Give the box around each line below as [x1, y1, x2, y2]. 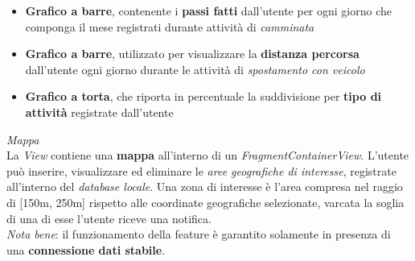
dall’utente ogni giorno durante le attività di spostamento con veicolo [25, 60, 365, 77]
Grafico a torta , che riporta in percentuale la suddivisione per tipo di [25, 88, 382, 105]
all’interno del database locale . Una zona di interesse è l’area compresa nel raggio [6, 178, 403, 195]
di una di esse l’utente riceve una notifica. [6, 209, 212, 226]
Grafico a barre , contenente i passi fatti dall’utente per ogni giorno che [25, 2, 392, 19]
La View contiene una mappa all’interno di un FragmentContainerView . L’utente [6, 147, 409, 164]
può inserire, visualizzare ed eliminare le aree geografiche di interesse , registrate [6, 162, 397, 179]
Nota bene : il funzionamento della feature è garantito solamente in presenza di [6, 226, 391, 242]
